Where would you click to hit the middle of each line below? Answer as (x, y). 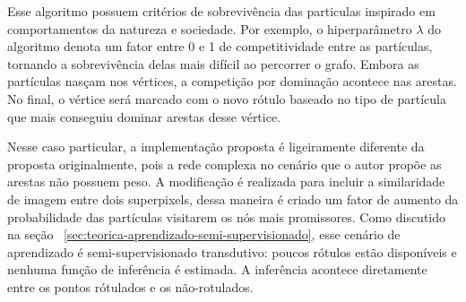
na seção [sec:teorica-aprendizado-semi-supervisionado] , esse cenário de (204, 234)
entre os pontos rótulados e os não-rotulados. (130, 286)
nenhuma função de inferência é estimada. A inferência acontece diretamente (217, 269)
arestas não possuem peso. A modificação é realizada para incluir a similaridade (226, 181)
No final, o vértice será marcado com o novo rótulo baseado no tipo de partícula (227, 98)
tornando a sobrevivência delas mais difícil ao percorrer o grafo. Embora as (213, 63)
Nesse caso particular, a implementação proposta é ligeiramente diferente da (216, 147)
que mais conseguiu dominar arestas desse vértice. (144, 116)
